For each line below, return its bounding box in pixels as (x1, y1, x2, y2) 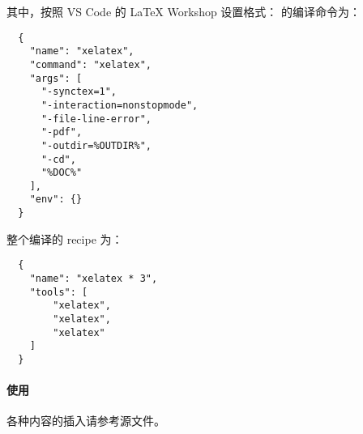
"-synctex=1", (41, 86, 117, 98)
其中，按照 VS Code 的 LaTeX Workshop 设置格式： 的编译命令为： (6, 3, 361, 19)
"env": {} (29, 194, 83, 206)
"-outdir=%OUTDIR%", (41, 139, 152, 151)
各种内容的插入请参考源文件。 (6, 412, 165, 429)
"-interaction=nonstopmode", (41, 99, 199, 111)
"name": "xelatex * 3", (29, 273, 158, 285)
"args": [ (29, 72, 83, 84)
